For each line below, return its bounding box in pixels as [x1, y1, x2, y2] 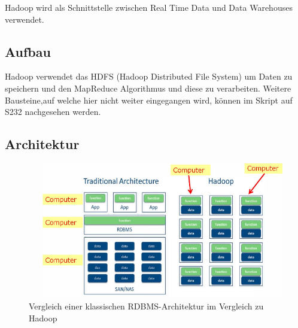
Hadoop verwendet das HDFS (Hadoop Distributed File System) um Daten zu [5, 70, 293, 83]
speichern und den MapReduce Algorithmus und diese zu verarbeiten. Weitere [5, 81, 291, 94]
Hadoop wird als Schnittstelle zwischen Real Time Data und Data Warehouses [5, 1, 293, 13]
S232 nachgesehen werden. [5, 105, 101, 118]
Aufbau [5, 42, 51, 60]
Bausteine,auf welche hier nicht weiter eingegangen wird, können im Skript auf [5, 93, 293, 106]
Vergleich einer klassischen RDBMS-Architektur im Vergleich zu [29, 300, 264, 312]
